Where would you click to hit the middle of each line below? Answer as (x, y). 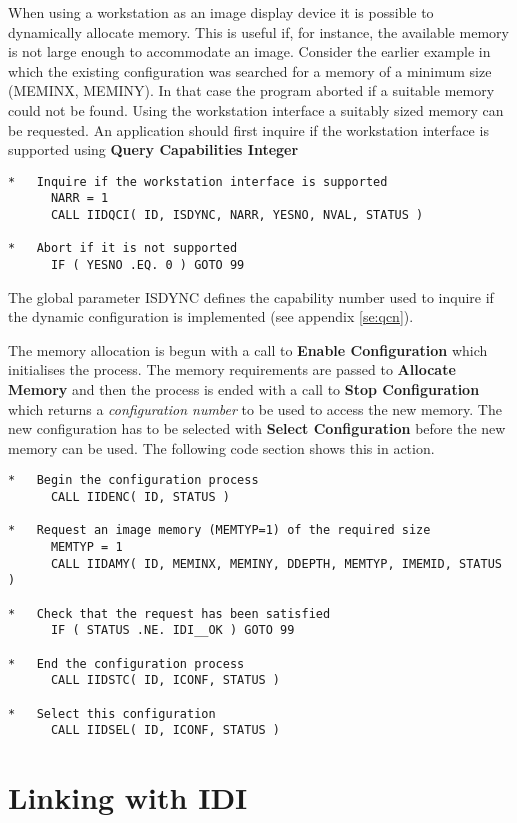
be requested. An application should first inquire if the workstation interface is (248, 129)
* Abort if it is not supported (123, 248)
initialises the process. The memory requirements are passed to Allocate (232, 369)
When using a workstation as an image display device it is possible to (221, 12)
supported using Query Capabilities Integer (153, 149)
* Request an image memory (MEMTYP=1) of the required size (219, 530)
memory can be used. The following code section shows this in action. (221, 447)
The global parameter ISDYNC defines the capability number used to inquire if (251, 296)
